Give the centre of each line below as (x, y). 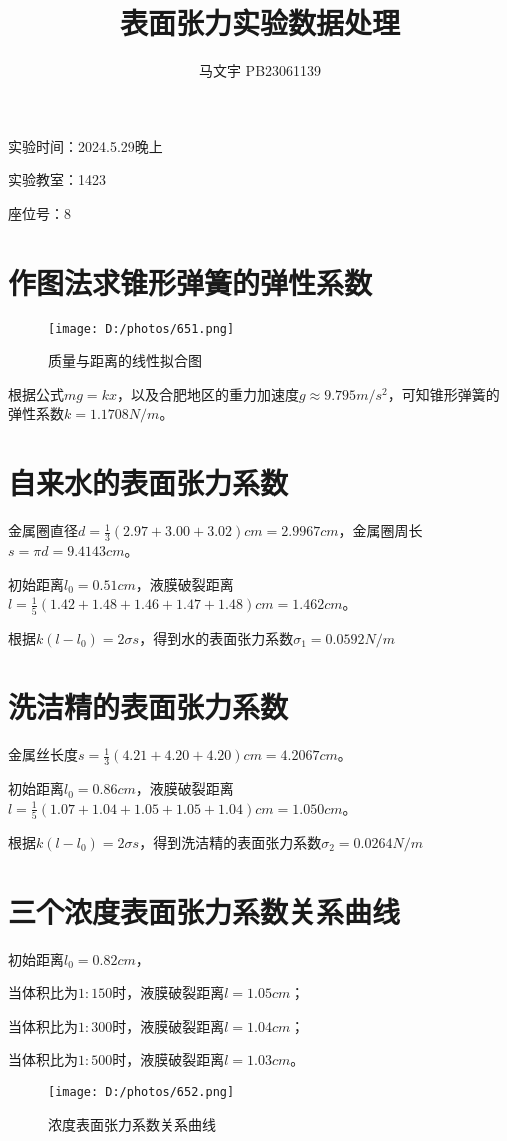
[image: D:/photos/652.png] (141, 1092)
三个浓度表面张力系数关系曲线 (204, 910)
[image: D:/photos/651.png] (141, 328)
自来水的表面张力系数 (148, 482)
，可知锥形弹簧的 (443, 393)
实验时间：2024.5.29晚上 (85, 145)
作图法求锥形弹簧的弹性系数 (190, 281)
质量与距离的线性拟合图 (125, 360)
